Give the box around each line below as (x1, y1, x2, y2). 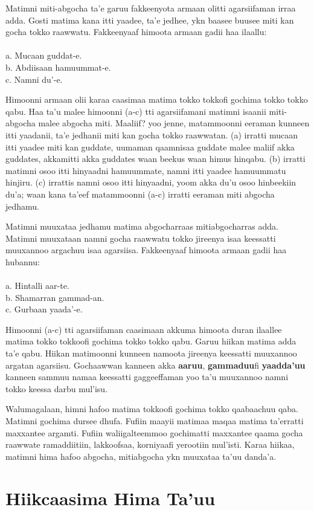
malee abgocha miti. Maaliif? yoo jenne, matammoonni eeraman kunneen (38, 117, 310, 129)
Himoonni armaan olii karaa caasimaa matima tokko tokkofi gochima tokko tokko (5, 93, 308, 106)
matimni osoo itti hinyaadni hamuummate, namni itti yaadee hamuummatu (5, 164, 286, 176)
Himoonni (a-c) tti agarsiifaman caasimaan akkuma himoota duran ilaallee (5, 323, 282, 335)
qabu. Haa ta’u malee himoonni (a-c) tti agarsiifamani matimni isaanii (5, 105, 266, 117)
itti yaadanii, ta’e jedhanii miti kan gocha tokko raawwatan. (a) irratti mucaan (5, 128, 298, 141)
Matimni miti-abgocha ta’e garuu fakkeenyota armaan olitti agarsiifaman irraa (5, 2, 296, 14)
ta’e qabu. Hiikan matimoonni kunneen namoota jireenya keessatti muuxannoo (5, 347, 297, 360)
